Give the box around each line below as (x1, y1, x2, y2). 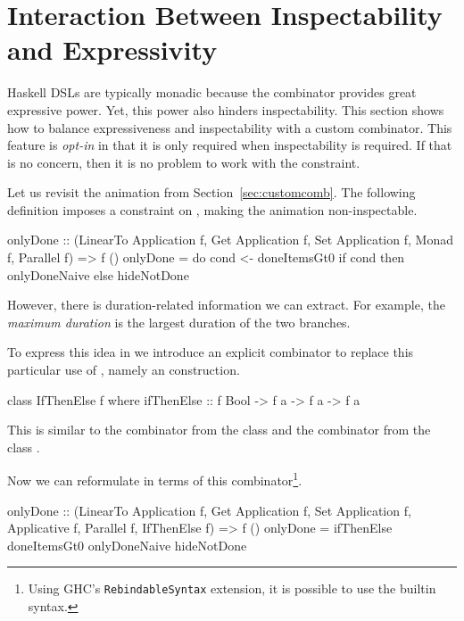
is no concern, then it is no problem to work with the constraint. (7, 153, 360, 171)
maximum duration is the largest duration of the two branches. (7, 312, 351, 331)
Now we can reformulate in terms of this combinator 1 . (7, 468, 302, 490)
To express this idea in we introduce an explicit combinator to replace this (7, 343, 414, 361)
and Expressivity (7, 31, 218, 68)
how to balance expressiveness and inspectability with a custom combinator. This (7, 118, 452, 137)
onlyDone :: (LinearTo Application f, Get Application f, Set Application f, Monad (7, 230, 453, 249)
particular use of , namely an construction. (7, 360, 240, 379)
